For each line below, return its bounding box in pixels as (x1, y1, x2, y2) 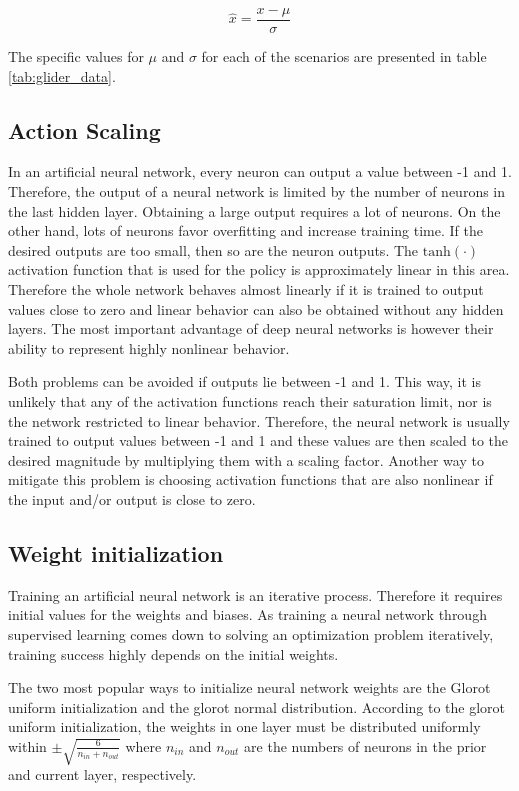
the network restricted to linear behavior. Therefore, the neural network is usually (8, 410, 510, 431)
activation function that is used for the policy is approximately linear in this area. (8, 259, 510, 280)
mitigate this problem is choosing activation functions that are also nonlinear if (8, 469, 493, 490)
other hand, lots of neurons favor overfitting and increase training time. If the (8, 220, 483, 241)
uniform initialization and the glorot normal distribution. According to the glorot (8, 696, 506, 717)
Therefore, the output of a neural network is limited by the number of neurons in (8, 181, 506, 202)
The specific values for (8, 46, 144, 67)
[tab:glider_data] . (8, 65, 116, 86)
